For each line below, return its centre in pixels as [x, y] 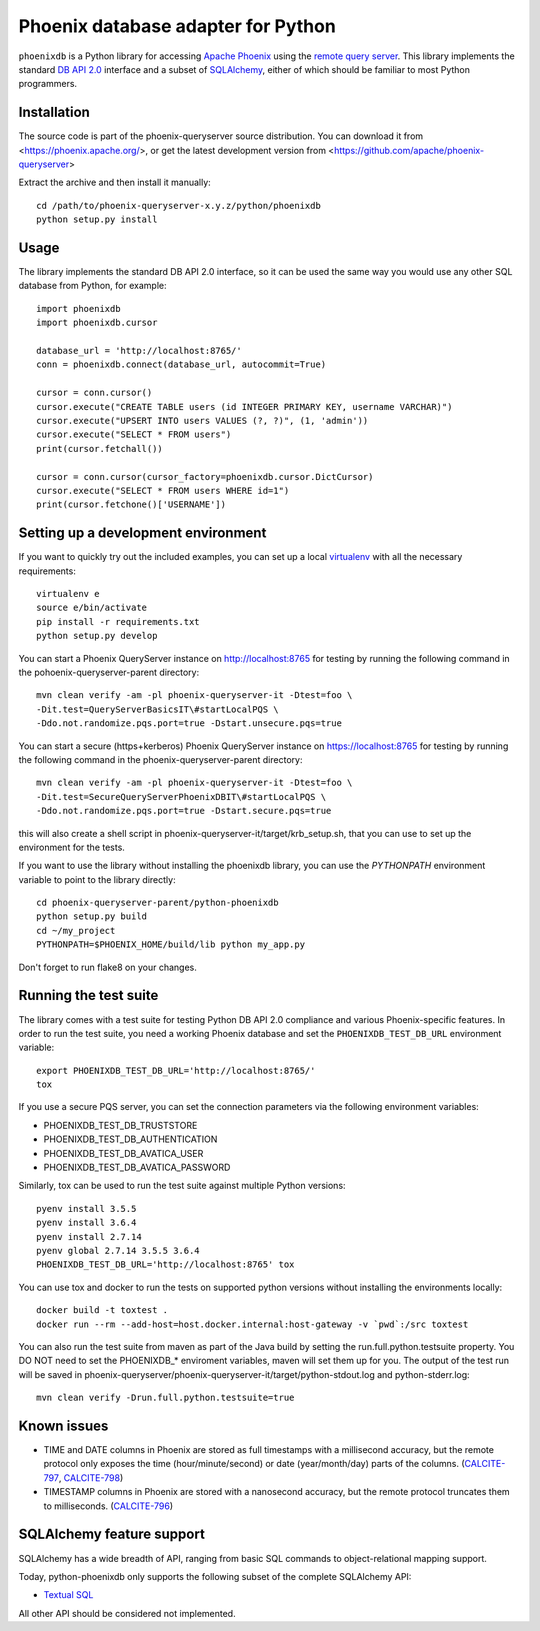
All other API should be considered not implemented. [127, 1613]
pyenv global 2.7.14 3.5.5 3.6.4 [118, 1250]
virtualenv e [68, 594]
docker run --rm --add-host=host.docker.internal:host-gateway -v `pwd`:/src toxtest [252, 1324]
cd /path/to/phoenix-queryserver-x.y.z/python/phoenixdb [179, 205]
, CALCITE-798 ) [91, 1477]
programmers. [48, 84]
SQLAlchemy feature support [111, 1534]
